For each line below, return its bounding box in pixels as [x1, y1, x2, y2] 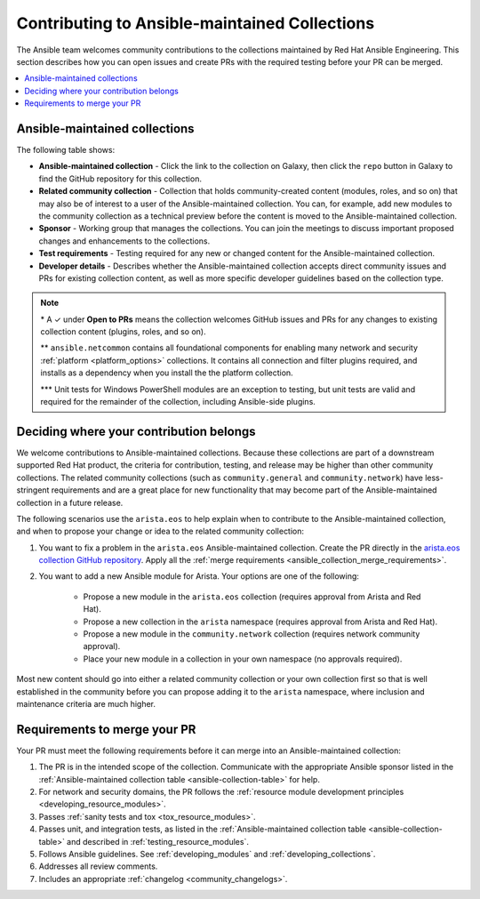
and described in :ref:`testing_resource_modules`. [67, 836, 249, 847]
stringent [16, 485, 50, 495]
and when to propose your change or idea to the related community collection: [16, 526, 305, 537]
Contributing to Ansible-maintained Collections [16, 13, 375, 33]
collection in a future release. [16, 497, 124, 508]
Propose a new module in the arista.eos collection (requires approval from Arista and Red [83, 591, 421, 602]
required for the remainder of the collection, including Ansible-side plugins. [40, 397, 316, 407]
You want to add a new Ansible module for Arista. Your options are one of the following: [38, 571, 360, 582]
